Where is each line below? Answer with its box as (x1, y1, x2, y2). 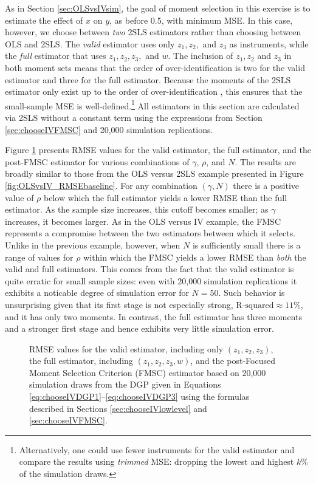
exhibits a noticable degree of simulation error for (5, 286, 189, 299)
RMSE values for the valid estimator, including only (29, 342, 224, 355)
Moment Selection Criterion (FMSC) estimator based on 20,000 (29, 366, 266, 379)
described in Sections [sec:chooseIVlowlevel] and (29, 402, 207, 414)
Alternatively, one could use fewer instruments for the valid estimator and (19, 443, 295, 456)
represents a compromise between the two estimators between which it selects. (5, 227, 296, 239)
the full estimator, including (29, 354, 133, 367)
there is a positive (233, 179, 300, 191)
